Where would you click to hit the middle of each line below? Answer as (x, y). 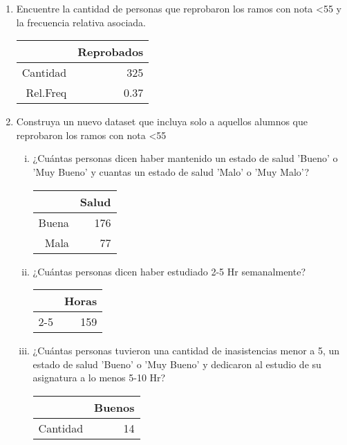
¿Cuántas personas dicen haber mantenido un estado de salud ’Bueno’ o (185, 158)
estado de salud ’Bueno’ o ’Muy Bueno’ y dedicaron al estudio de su (177, 364)
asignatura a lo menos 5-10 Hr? (99, 378)
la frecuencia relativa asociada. (81, 22)
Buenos (114, 407)
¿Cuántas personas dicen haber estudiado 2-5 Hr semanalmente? (169, 271)
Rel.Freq (46, 93)
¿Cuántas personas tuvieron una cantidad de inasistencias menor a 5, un (186, 351)
